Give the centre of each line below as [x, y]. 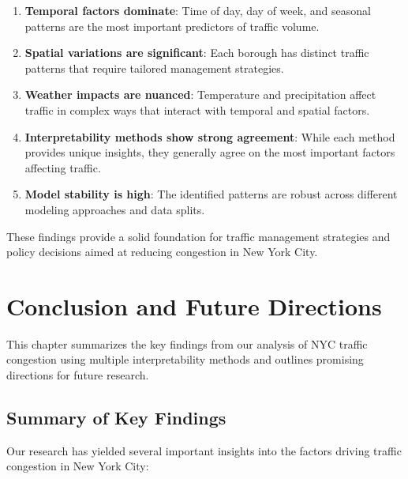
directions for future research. [78, 375]
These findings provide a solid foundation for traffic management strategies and [198, 236]
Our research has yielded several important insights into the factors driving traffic [204, 450]
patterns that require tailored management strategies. [154, 68]
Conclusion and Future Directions [194, 306]
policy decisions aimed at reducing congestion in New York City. [162, 252]
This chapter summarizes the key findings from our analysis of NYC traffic [187, 343]
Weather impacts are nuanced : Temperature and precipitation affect [200, 94]
